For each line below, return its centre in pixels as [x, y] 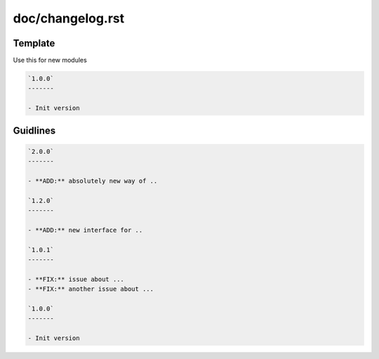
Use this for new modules [50, 60]
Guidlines [34, 130]
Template [34, 43]
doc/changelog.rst [69, 18]
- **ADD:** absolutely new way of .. [93, 181]
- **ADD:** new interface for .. [85, 230]
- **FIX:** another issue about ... [91, 289]
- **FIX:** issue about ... [76, 279]
